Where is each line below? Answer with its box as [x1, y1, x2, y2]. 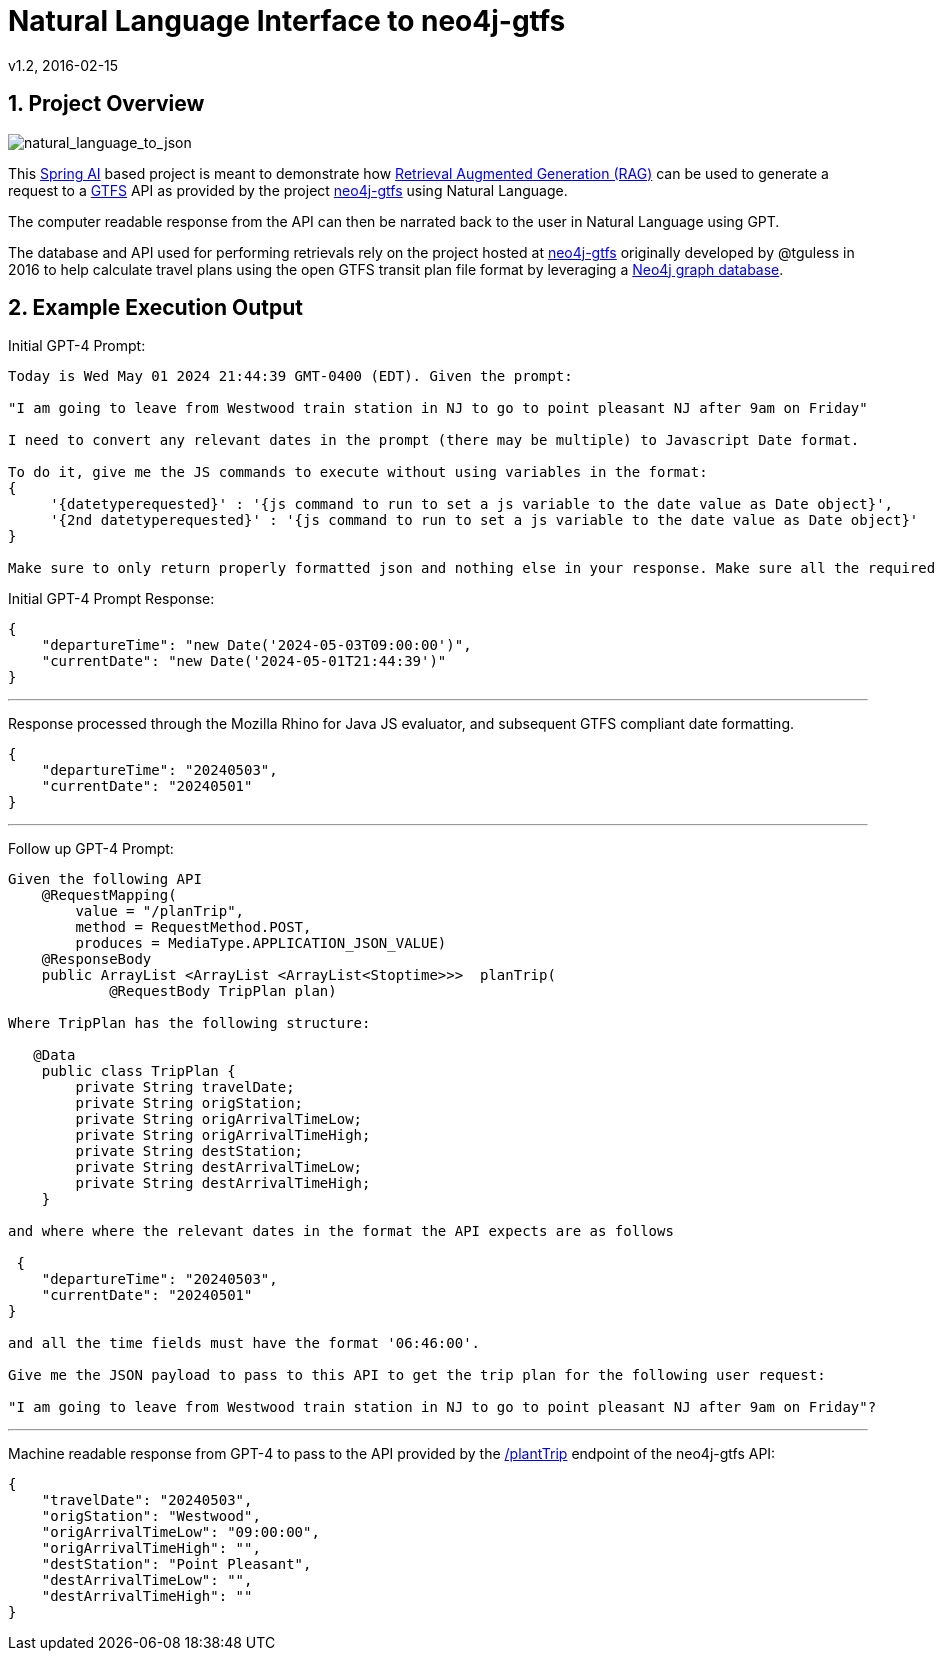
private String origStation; [75, 1095, 304, 1112]
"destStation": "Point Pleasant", [41, 1556, 312, 1573]
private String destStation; [75, 1143, 304, 1160]
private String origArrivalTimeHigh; [75, 1127, 371, 1144]
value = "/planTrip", [75, 903, 245, 920]
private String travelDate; [75, 1079, 295, 1096]
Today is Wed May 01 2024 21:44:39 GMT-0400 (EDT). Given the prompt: [8, 368, 573, 385]
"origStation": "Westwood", [41, 1508, 261, 1525]
